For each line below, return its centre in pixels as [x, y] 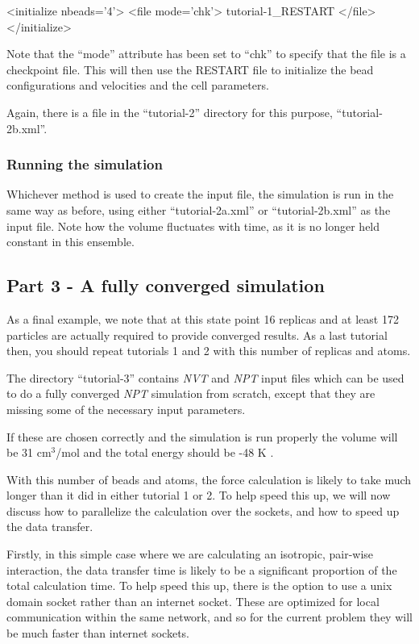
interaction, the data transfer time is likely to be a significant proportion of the [202, 569]
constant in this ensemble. [71, 242]
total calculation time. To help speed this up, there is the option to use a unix [199, 585]
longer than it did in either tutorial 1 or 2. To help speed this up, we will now [199, 495]
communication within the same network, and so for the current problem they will [209, 617]
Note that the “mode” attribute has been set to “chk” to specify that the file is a [206, 54]
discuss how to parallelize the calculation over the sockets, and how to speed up [203, 510]
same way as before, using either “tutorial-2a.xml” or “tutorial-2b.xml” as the [199, 209]
